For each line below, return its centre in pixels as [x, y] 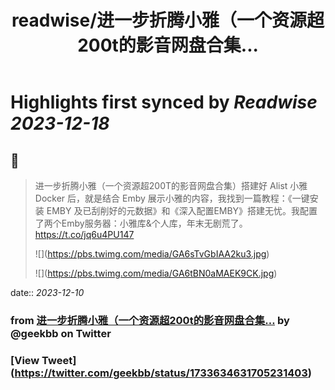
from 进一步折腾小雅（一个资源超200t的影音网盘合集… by [150, 320]
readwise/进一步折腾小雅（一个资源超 [168, 20]
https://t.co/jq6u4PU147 [84, 234]
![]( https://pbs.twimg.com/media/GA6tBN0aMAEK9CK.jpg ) [156, 273]
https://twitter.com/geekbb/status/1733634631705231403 [161, 373]
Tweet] [59, 360]
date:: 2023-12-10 [47, 292]
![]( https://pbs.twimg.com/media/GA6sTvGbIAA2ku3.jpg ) [152, 254]
